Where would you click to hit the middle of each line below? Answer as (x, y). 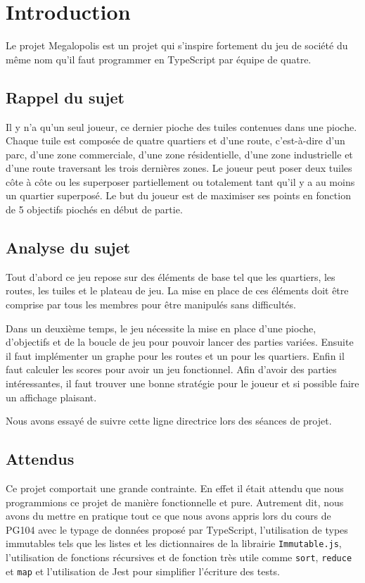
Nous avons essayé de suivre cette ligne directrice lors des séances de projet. (169, 421)
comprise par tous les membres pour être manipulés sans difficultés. (151, 305)
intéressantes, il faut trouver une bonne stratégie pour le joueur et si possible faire (182, 383)
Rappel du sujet (65, 97)
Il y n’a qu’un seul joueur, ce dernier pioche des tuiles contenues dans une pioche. (181, 126)
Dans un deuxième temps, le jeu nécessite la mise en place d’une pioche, (161, 328)
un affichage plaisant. (51, 397)
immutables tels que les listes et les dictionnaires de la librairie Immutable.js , (174, 543)
